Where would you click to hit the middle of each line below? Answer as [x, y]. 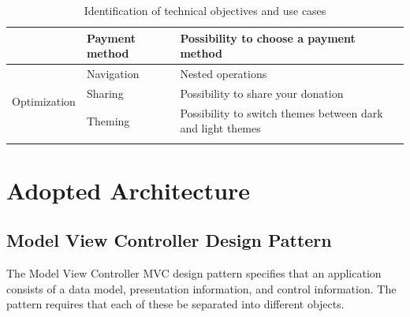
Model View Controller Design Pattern [169, 240]
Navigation [113, 74]
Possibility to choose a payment [268, 37]
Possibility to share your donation [262, 93]
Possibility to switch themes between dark [281, 112]
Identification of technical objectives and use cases [205, 10]
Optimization [44, 101]
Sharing [105, 93]
